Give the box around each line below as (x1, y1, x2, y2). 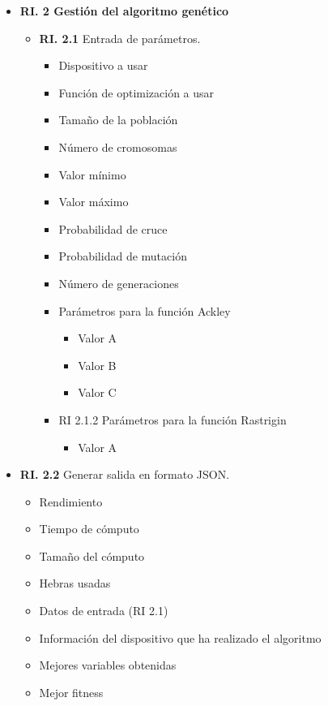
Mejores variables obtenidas (39, 656, 177, 674)
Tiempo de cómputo (39, 520, 139, 537)
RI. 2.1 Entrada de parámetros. (39, 29, 201, 46)
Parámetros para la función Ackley (58, 302, 231, 319)
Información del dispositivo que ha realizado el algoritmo (39, 629, 322, 646)
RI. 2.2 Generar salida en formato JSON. (19, 466, 230, 483)
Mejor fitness (39, 683, 104, 700)
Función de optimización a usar (58, 84, 215, 101)
